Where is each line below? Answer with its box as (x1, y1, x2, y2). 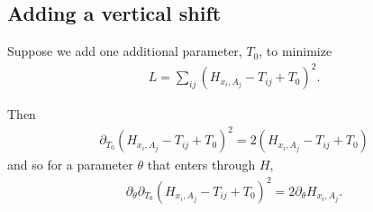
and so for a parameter (7, 155, 133, 174)
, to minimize (259, 41, 332, 60)
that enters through (147, 155, 256, 174)
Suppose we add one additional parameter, (7, 41, 242, 60)
